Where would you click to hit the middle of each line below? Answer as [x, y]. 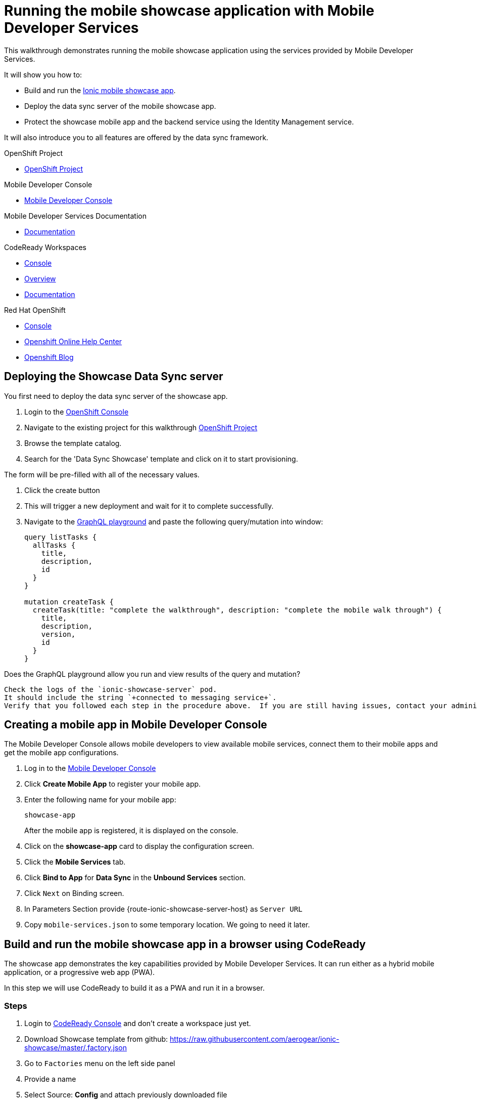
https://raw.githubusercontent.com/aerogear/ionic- [255, 1039]
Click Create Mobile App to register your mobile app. [113, 784]
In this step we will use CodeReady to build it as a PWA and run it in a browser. [134, 988]
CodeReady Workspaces [45, 247]
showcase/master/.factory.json [76, 1048]
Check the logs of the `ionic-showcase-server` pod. [111, 689]
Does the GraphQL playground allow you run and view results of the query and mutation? [152, 674]
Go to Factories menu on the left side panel [100, 1064]
